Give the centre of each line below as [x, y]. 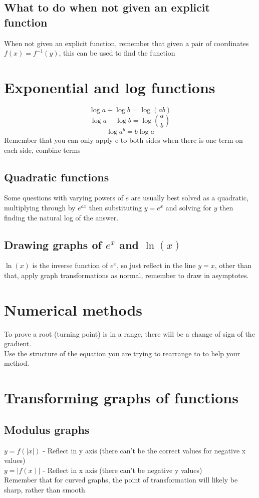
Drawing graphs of [53, 244]
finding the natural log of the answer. [61, 217]
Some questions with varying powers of [64, 198]
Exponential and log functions [110, 87]
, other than [233, 265]
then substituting [115, 207]
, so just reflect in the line [156, 265]
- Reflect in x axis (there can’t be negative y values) [122, 470]
